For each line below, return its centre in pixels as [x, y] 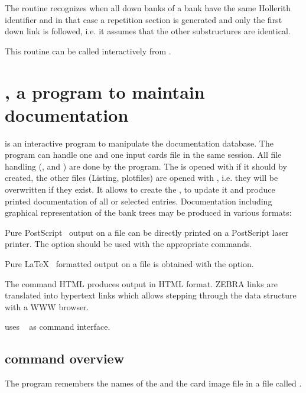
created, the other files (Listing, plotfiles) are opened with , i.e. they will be [141, 178]
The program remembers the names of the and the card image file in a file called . [153, 383]
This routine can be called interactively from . [88, 51]
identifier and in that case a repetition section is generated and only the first [144, 19]
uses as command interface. [58, 327]
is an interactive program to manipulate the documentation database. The [139, 143]
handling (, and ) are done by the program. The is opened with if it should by [146, 166]
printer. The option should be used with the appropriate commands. [128, 244]
